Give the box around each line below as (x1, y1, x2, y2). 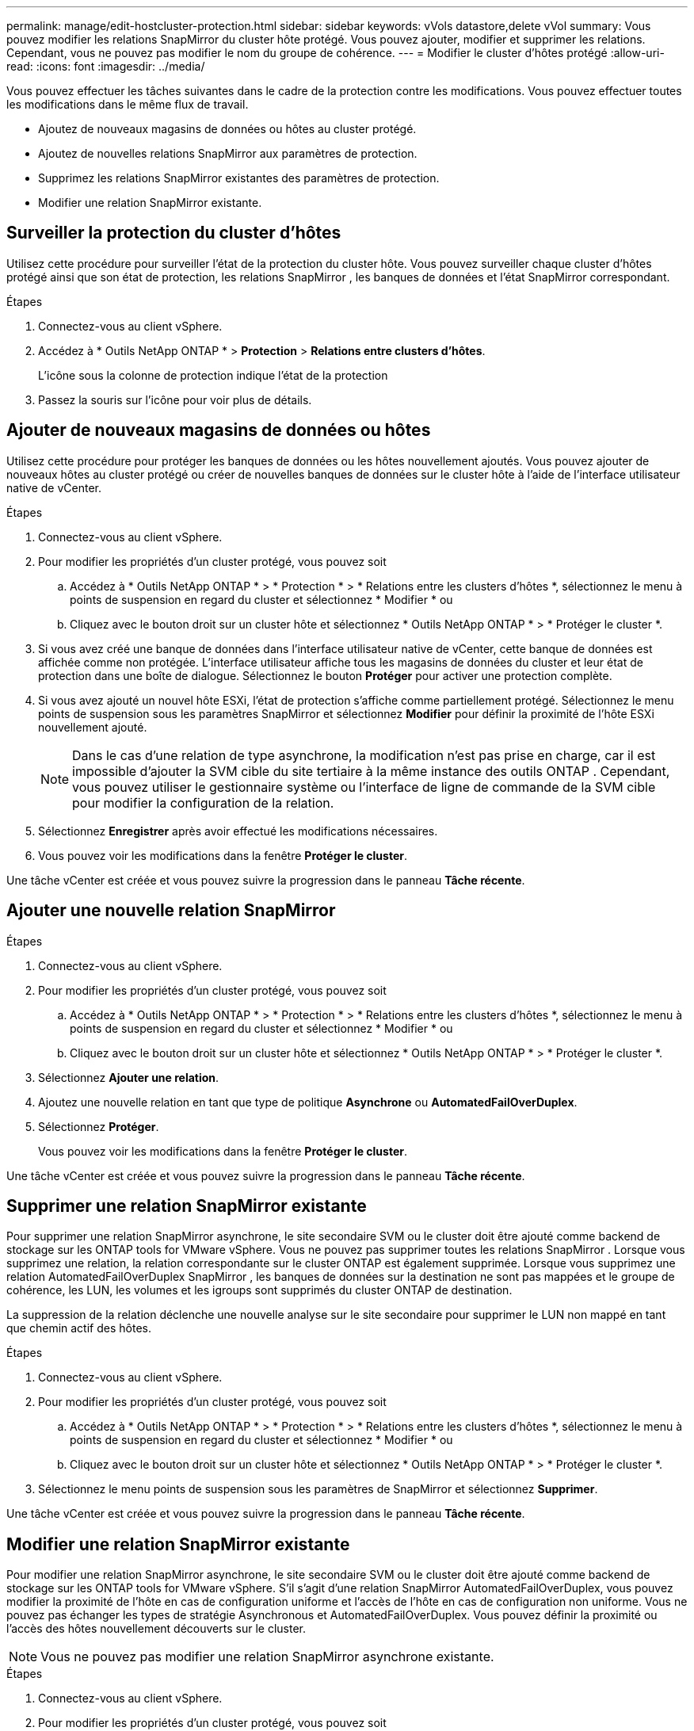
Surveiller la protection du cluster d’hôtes (6, 223, 341, 243)
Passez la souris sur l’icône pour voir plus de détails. (38, 392, 312, 407)
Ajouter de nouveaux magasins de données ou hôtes (6, 420, 431, 441)
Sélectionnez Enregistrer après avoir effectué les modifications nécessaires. (38, 823, 438, 838)
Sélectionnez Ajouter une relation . (38, 1070, 219, 1084)
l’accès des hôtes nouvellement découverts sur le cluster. (6, 1622, 306, 1636)
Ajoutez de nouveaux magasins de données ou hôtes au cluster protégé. (38, 122, 417, 136)
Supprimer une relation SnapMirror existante (6, 1195, 367, 1216)
